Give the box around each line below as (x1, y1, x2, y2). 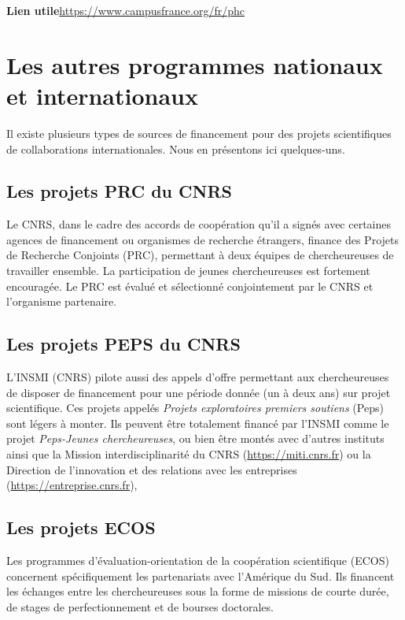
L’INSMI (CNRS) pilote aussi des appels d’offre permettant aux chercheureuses (6, 369, 389, 385)
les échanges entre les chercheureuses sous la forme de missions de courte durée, (6, 583, 389, 600)
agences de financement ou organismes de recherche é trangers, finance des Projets (6, 231, 399, 247)
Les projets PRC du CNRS (6, 179, 232, 203)
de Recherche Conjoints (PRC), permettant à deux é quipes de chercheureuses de (6, 247, 394, 263)
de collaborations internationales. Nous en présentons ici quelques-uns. (6, 140, 345, 157)
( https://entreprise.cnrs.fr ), (6, 477, 138, 493)
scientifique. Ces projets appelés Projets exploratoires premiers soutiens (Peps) (6, 399, 384, 416)
